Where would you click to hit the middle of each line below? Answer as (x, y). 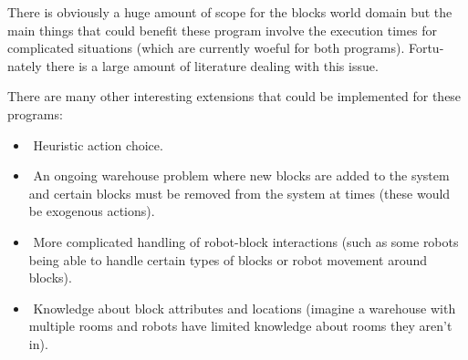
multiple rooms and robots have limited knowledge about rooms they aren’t (240, 326)
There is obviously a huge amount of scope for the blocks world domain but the (230, 12)
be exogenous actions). (92, 211)
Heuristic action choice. (98, 144)
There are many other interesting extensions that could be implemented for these (234, 96)
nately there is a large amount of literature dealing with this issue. (193, 65)
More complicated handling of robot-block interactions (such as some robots (246, 241)
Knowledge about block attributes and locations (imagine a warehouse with (244, 308)
